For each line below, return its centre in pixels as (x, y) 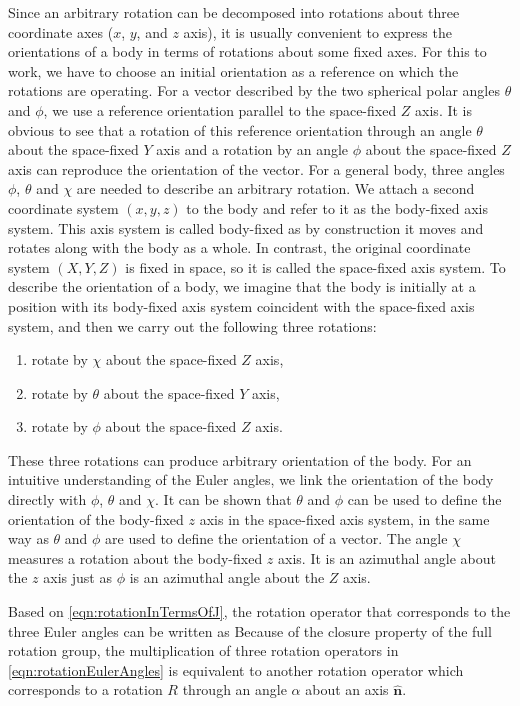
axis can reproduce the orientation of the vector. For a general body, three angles (256, 168)
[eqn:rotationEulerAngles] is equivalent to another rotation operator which (236, 669)
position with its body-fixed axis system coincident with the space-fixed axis (241, 305)
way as (28, 538)
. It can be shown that (223, 499)
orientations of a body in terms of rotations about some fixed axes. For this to (247, 51)
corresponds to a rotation (85, 689)
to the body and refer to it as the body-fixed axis (337, 207)
